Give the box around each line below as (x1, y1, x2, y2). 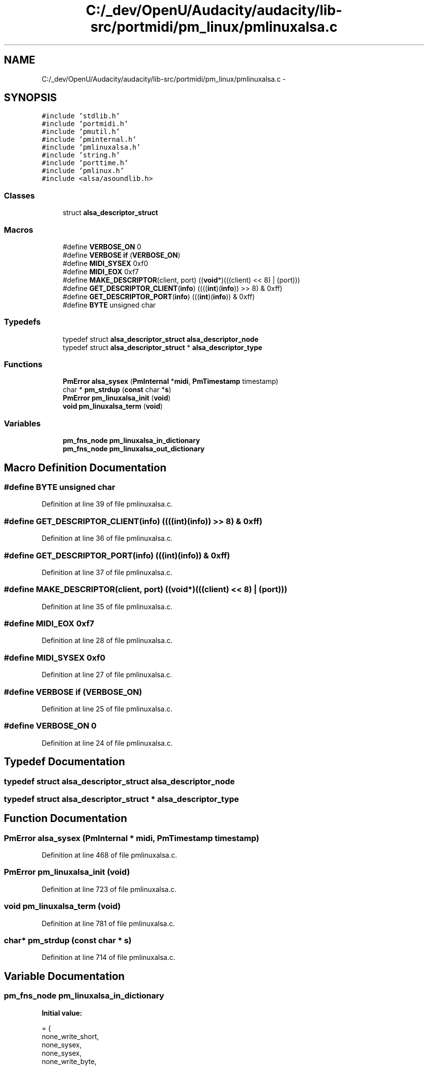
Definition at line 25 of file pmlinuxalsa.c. (42, 704, 172, 713)
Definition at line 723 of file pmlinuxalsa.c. (42, 885, 176, 893)
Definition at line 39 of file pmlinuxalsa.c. (42, 500, 173, 509)
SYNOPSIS (4, 91, 57, 104)
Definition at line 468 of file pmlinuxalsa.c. (42, 851, 177, 860)
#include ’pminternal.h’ (42, 135, 137, 144)
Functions (4, 359, 43, 370)
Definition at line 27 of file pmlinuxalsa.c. (42, 670, 172, 679)
